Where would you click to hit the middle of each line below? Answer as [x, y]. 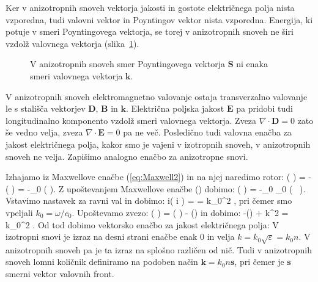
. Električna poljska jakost [175, 108]
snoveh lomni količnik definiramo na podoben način [102, 262]
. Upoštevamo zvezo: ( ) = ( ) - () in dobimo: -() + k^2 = [180, 212]
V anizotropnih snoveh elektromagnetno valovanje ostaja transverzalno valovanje [157, 96]
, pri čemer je [259, 262]
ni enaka [252, 64]
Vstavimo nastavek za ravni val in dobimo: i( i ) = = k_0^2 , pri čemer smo [149, 201]
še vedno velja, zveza [44, 132]
